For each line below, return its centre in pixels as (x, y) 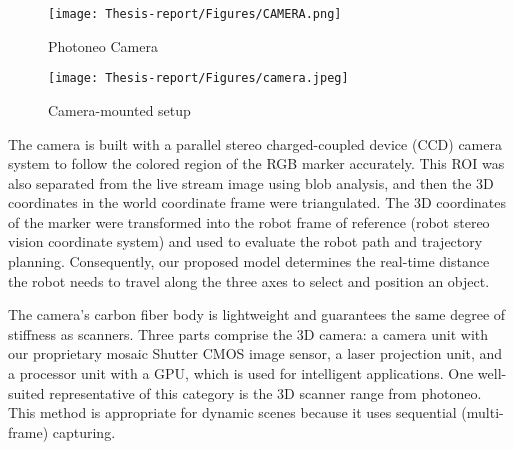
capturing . (84, 431)
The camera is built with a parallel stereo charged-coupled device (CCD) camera (255, 143)
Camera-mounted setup (119, 109)
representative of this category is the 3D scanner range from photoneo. (265, 392)
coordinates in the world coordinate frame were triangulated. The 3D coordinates (257, 202)
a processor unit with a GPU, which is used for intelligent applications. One (241, 373)
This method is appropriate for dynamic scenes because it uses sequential (232, 412)
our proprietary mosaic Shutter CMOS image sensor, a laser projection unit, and (255, 353)
